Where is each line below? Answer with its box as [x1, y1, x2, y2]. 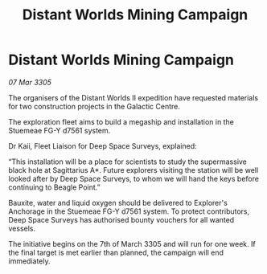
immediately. [8, 256, 51, 266]
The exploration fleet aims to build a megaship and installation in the [8, 117, 235, 126]
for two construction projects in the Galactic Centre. [8, 101, 181, 111]
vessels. [8, 223, 36, 233]
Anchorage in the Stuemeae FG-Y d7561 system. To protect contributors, [8, 207, 250, 216]
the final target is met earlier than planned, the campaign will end [8, 247, 224, 257]
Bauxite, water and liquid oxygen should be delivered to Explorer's [8, 198, 228, 207]
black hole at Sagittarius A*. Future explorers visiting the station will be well [8, 165, 259, 174]
